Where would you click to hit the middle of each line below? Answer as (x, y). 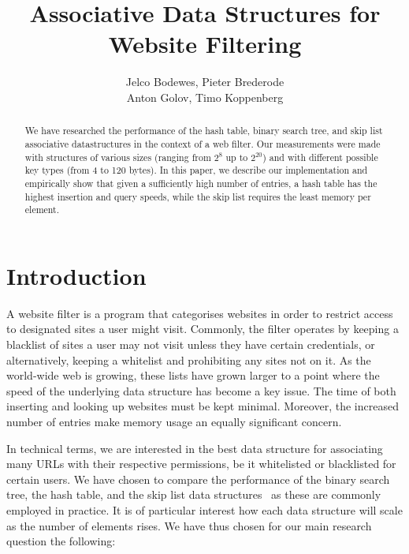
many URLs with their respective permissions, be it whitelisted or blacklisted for (201, 464)
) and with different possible (320, 157)
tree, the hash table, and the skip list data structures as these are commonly (194, 494)
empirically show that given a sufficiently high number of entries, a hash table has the (201, 183)
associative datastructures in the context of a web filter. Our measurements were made (203, 143)
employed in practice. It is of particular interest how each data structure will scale (204, 509)
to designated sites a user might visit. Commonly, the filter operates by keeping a (203, 329)
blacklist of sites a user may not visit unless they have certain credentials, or (191, 344)
